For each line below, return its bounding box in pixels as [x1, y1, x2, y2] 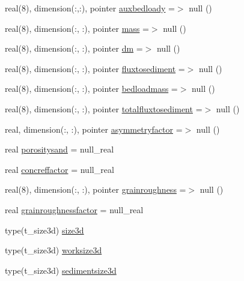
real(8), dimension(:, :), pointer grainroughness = [5, 183, 186, 196]
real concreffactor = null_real [5, 163, 114, 175]
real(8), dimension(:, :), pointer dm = [5, 42, 143, 55]
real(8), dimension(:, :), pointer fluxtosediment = [5, 62, 185, 74]
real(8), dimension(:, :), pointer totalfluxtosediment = [5, 102, 203, 115]
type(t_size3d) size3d [5, 223, 84, 236]
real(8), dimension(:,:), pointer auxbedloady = [5, 2, 175, 14]
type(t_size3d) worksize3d [5, 244, 102, 256]
